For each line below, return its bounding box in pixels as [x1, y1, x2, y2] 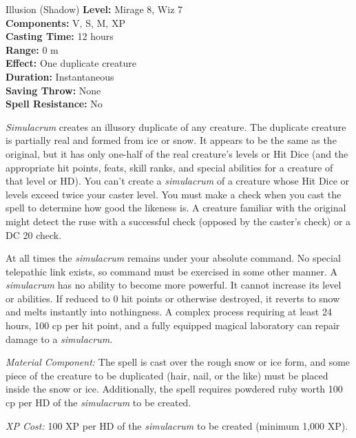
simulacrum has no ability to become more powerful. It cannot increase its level [6, 278, 342, 292]
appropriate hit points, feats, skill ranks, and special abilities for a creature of [6, 160, 333, 174]
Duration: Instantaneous [6, 69, 114, 83]
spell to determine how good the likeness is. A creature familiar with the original [6, 200, 346, 215]
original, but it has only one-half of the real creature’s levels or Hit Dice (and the [6, 146, 348, 160]
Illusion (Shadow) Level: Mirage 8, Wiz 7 [6, 2, 183, 16]
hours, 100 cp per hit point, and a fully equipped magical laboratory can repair [6, 318, 340, 333]
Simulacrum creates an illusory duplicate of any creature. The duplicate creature [6, 119, 346, 134]
